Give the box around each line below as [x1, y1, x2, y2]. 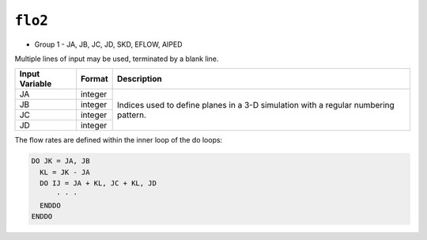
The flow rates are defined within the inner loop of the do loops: [14, 135, 223, 145]
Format [80, 74, 108, 85]
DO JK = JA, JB [31, 157, 90, 166]
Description [117, 74, 162, 85]
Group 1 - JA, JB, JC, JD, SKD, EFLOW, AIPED [34, 40, 183, 49]
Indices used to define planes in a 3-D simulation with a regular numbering [117, 99, 395, 110]
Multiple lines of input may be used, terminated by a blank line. [14, 54, 219, 63]
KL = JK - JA [40, 167, 90, 177]
